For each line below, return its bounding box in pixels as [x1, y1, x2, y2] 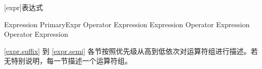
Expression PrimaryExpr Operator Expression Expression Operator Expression [4, 19, 250, 29]
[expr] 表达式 [4, 2, 43, 12]
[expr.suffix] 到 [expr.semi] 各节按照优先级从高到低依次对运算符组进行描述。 [4, 45, 251, 56]
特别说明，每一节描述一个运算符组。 [11, 55, 132, 66]
